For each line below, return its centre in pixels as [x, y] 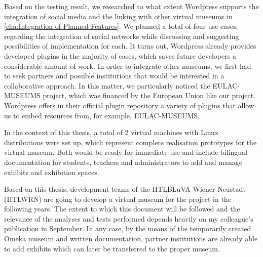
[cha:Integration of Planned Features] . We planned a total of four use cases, [121, 26]
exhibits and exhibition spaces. [52, 172]
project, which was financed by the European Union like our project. [149, 95]
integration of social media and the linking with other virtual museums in [118, 16]
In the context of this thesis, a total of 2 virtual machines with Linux [111, 132]
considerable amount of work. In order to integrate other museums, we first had [128, 66]
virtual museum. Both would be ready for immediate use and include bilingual [126, 152]
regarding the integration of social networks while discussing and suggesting [122, 36]
